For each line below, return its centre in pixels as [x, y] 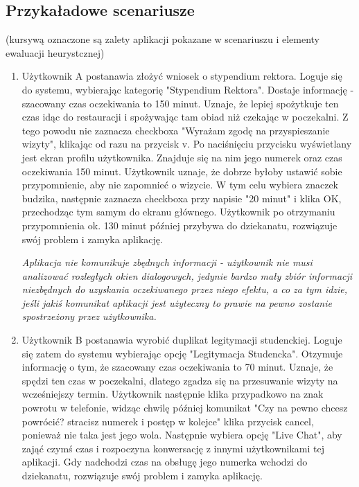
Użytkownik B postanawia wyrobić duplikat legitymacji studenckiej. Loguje [182, 340]
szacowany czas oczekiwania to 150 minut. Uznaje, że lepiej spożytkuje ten [180, 103]
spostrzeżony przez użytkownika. [89, 316]
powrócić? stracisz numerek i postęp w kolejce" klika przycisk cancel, [168, 421]
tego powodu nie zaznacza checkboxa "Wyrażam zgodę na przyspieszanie [176, 130]
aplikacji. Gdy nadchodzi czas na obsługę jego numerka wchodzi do [165, 462]
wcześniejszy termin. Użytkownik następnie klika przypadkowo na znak [173, 394]
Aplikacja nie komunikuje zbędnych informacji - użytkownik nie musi [167, 262]
